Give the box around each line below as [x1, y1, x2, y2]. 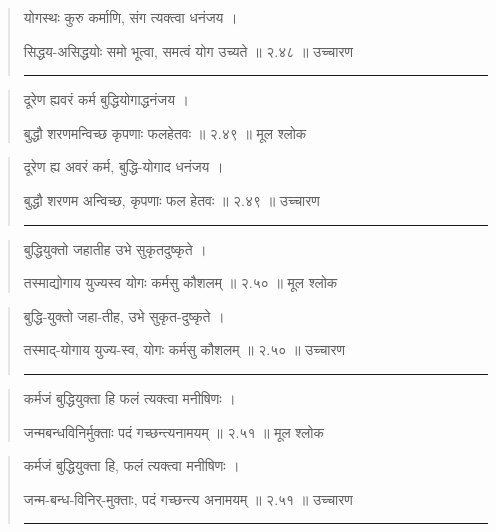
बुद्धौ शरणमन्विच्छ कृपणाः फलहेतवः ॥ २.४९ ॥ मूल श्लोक [23, 122, 307, 143]
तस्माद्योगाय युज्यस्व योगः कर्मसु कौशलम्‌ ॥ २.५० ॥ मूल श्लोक [23, 272, 338, 293]
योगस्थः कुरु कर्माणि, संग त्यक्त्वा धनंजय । [23, 7, 238, 27]
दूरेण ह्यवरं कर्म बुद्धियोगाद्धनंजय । [23, 89, 190, 110]
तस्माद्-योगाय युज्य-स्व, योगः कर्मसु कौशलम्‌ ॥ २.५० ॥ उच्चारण [23, 339, 346, 360]
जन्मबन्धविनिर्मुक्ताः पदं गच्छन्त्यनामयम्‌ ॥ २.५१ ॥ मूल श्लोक [23, 421, 324, 442]
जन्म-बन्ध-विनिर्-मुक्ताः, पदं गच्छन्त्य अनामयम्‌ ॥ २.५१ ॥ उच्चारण [23, 488, 353, 509]
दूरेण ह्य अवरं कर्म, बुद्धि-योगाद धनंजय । [23, 156, 224, 177]
